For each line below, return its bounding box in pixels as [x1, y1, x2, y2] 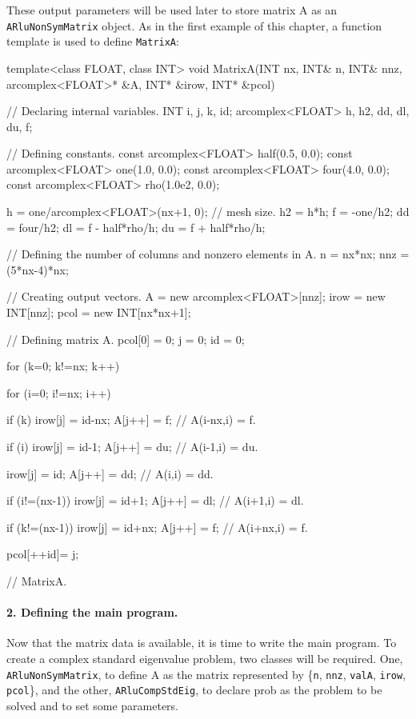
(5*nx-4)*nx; [6, 261, 69, 278]
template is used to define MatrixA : [6, 33, 179, 50]
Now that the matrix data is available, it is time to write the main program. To [6, 634, 397, 651]
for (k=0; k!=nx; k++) [6, 358, 120, 374]
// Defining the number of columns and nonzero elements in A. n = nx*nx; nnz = [6, 246, 410, 262]
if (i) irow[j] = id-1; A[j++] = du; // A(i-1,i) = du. [6, 438, 258, 454]
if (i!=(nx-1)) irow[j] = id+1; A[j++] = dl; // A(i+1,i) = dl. [6, 492, 304, 509]
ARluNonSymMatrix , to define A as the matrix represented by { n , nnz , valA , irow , [6, 665, 406, 682]
